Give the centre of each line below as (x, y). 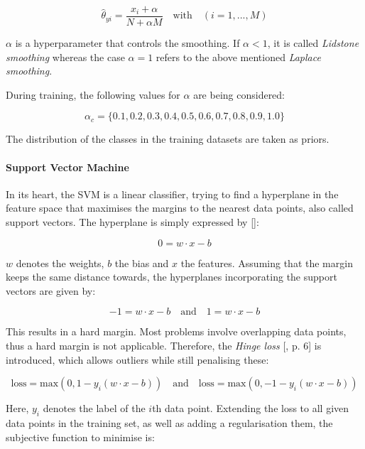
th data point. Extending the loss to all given (251, 408)
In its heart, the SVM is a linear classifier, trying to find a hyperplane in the (172, 194)
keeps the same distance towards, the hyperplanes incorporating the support (171, 277)
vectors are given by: (51, 290)
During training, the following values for (93, 94)
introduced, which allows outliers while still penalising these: (137, 359)
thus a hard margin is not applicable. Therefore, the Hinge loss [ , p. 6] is (164, 345)
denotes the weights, (60, 263)
